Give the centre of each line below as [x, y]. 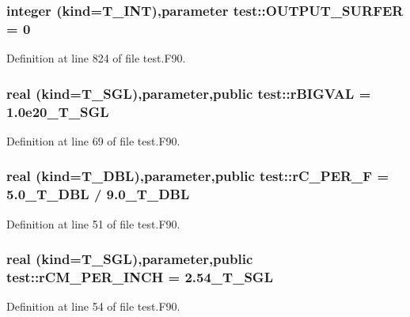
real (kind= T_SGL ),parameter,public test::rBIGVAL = [189, 93]
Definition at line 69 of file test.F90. [93, 140]
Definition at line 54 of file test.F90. [93, 306]
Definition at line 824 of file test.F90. [96, 58]
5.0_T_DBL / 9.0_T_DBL [98, 194]
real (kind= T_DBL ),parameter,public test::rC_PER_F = [198, 176]
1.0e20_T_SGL [58, 111]
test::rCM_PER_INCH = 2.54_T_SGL [140, 277]
